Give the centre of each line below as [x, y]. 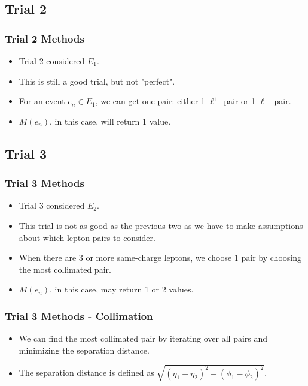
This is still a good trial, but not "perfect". [97, 81]
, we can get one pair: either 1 [150, 101]
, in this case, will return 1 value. [110, 121]
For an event [42, 101]
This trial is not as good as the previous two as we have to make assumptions [161, 225]
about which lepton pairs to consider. [87, 237]
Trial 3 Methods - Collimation [79, 316]
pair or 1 [240, 101]
